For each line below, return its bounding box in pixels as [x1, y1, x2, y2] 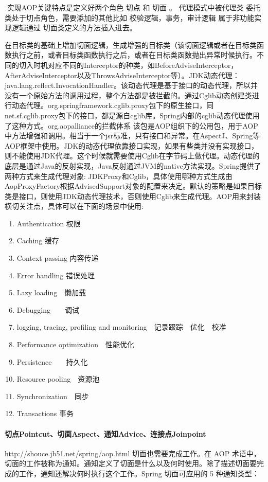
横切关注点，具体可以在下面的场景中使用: [5, 201, 144, 211]
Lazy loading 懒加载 [16, 287, 86, 298]
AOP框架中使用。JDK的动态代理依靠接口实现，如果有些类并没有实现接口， [5, 140, 259, 151]
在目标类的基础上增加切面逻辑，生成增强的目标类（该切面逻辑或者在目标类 [5, 39, 257, 50]
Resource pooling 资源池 [16, 373, 100, 384]
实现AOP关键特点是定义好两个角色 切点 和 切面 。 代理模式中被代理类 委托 [7, 2, 261, 12]
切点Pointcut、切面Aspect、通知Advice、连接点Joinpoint [5, 428, 206, 439]
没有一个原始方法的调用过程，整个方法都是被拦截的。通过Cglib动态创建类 [5, 90, 252, 100]
